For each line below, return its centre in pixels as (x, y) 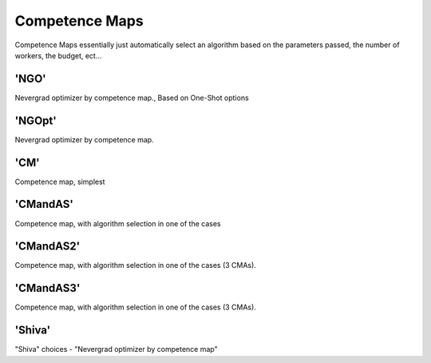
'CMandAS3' (47, 288)
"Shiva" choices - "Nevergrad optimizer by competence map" (117, 349)
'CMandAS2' (47, 247)
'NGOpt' (36, 120)
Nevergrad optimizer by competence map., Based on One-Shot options (132, 98)
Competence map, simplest (60, 181)
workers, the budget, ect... (58, 55)
